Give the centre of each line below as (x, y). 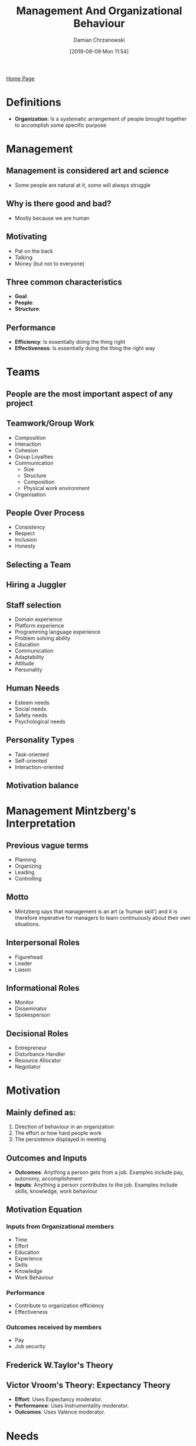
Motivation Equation (44, 1210)
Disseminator (31, 1009)
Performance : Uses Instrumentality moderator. (72, 1406)
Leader (23, 963)
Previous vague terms (47, 845)
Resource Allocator (38, 1060)
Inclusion (26, 540)
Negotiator (28, 1067)
